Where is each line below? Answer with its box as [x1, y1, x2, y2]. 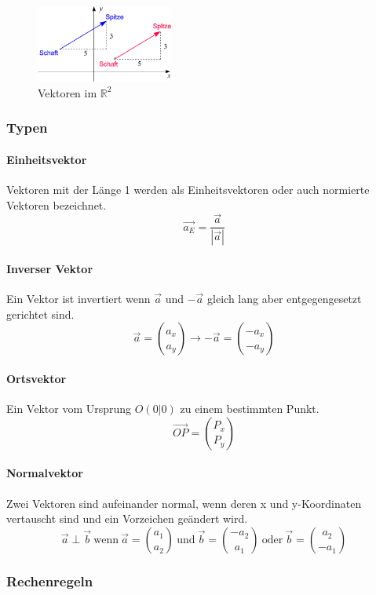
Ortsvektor [6, 370, 67, 386]
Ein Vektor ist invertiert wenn [6, 290, 151, 307]
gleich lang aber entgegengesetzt [207, 290, 362, 307]
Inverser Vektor [6, 260, 93, 276]
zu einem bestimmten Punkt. [180, 400, 319, 417]
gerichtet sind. [6, 305, 75, 322]
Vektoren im [38, 84, 97, 100]
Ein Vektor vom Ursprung [6, 400, 132, 417]
